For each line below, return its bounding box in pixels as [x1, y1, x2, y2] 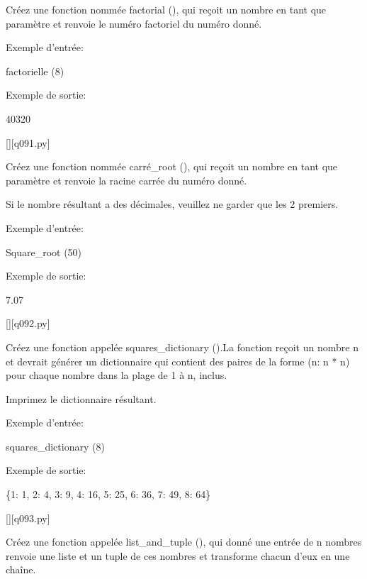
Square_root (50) [6, 244, 82, 259]
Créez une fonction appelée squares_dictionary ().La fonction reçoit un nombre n [6, 339, 358, 354]
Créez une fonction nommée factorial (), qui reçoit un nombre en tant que [6, 2, 327, 16]
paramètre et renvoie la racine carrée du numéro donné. [6, 172, 247, 187]
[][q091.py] [6, 135, 50, 150]
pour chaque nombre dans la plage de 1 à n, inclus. [6, 368, 227, 382]
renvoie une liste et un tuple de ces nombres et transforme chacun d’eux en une [6, 548, 350, 563]
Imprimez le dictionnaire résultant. [6, 391, 157, 406]
